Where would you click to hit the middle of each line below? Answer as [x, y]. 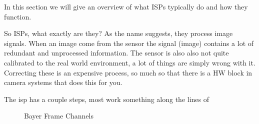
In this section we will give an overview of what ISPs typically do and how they [126, 6]
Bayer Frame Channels [59, 116]
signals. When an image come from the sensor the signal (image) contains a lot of [129, 43]
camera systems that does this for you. [63, 82]
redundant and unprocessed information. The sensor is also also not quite [116, 53]
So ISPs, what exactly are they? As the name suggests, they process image [118, 33]
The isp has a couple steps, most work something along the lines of [107, 99]
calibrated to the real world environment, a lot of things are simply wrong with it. [130, 62]
